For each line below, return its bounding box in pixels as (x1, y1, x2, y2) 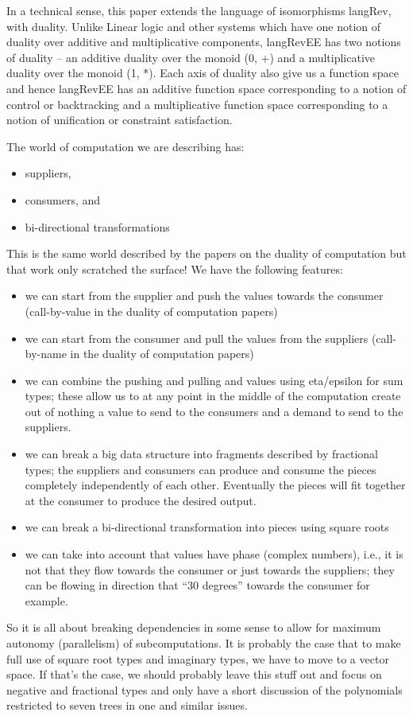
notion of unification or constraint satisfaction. (6, 111, 233, 128)
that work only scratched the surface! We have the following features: (6, 260, 343, 277)
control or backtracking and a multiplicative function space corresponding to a (6, 95, 388, 112)
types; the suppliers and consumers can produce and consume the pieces (25, 461, 376, 477)
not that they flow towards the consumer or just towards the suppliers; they (25, 561, 395, 578)
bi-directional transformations (25, 218, 170, 235)
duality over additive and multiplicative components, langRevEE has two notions (6, 33, 401, 50)
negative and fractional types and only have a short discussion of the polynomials (6, 681, 403, 698)
